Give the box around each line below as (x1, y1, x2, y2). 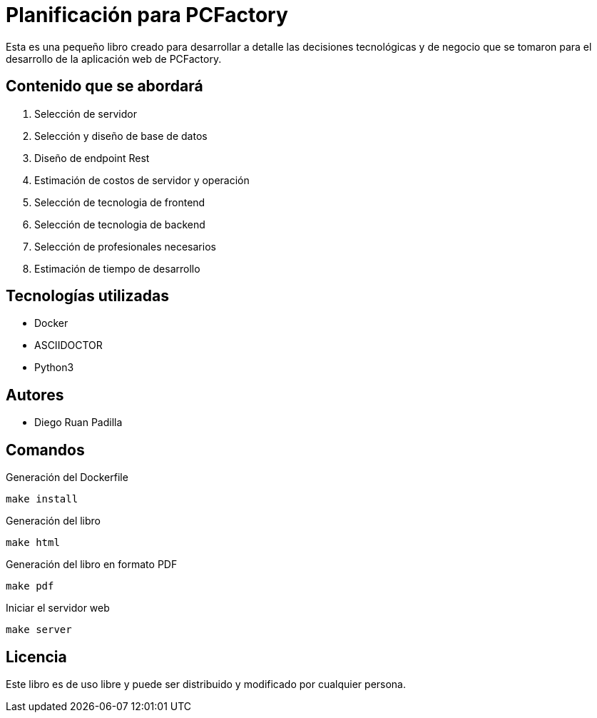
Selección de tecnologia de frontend (34, 196, 205, 208)
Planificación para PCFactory (6, 3, 288, 27)
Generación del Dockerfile (6, 471, 128, 484)
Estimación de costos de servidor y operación (34, 173, 250, 186)
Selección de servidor (34, 107, 137, 120)
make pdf (6, 580, 54, 592)
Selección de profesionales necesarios (34, 240, 216, 253)
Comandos (6, 440, 85, 459)
